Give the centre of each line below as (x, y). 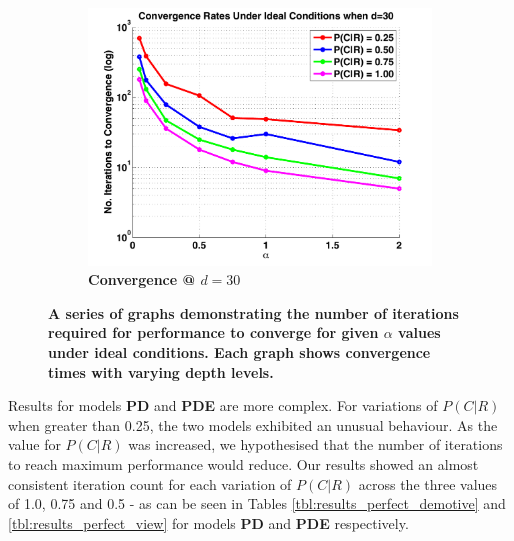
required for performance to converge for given (213, 332)
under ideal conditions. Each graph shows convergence (239, 352)
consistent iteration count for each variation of (150, 483)
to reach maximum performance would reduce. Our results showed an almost (243, 464)
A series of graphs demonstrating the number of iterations (253, 312)
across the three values (428, 483)
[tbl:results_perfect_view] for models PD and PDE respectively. (208, 522)
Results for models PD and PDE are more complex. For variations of (223, 405)
